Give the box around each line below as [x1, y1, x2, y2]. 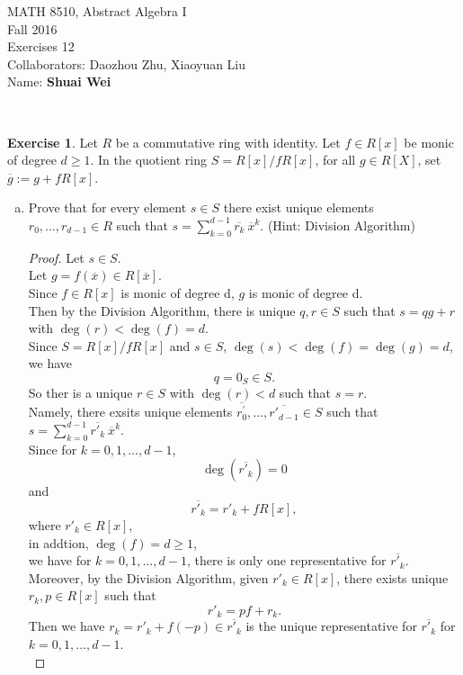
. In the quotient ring [90, 150, 208, 169]
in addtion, [28, 533, 89, 552]
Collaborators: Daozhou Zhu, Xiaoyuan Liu [7, 54, 246, 73]
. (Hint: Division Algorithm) [260, 215, 415, 234]
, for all [315, 150, 356, 169]
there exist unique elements [223, 198, 374, 217]
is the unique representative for [245, 616, 417, 635]
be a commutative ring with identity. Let [115, 132, 341, 151]
